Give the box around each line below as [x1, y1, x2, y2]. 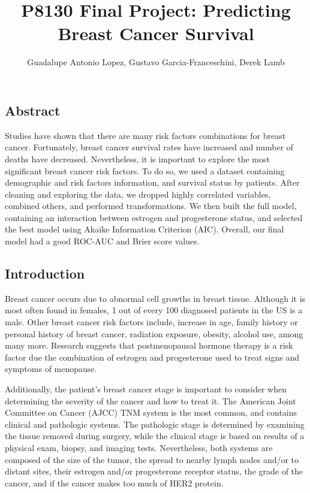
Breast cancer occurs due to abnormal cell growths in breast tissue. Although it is [5, 292, 306, 304]
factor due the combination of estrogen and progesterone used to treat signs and [5, 350, 299, 363]
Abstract [5, 101, 61, 119]
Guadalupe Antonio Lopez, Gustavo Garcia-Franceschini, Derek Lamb [27, 56, 285, 68]
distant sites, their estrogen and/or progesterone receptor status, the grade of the [5, 465, 303, 477]
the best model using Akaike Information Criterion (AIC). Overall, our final [5, 223, 284, 235]
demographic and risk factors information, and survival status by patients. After [5, 176, 300, 189]
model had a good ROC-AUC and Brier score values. [5, 235, 200, 247]
